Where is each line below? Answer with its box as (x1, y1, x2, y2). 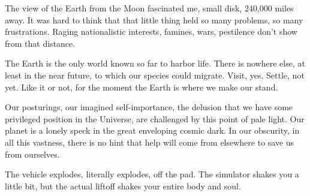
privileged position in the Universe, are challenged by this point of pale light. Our (5, 112, 305, 125)
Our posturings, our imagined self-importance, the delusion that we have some (5, 101, 293, 113)
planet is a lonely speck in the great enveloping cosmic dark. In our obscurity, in (5, 124, 300, 137)
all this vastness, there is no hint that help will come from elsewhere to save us (5, 135, 294, 148)
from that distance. (5, 37, 76, 49)
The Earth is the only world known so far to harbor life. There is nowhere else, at (5, 57, 305, 70)
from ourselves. (5, 147, 60, 160)
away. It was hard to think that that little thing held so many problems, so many (5, 13, 303, 26)
